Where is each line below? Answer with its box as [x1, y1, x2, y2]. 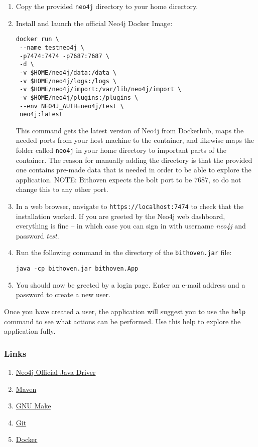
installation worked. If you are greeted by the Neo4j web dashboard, [16, 210, 225, 221]
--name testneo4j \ [19, 44, 84, 51]
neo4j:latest [19, 111, 63, 118]
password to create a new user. [16, 289, 110, 300]
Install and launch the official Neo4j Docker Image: [16, 18, 173, 28]
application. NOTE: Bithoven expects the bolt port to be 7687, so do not [16, 174, 241, 184]
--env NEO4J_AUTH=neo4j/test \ [19, 102, 124, 110]
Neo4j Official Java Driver [16, 367, 96, 377]
